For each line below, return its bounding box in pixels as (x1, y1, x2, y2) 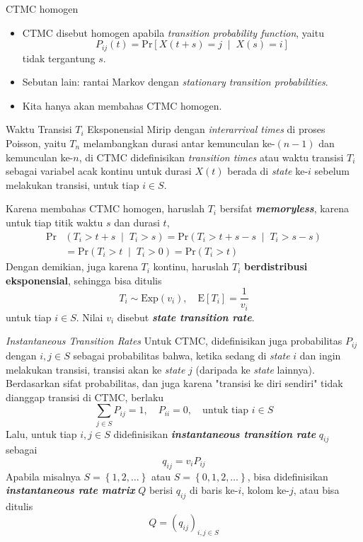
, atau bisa (293, 483, 340, 497)
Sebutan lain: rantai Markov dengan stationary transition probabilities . (22, 74, 328, 89)
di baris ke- (189, 483, 238, 497)
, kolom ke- (241, 483, 289, 497)
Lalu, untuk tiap (6, 426, 77, 441)
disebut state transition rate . (117, 309, 255, 324)
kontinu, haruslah (153, 259, 229, 274)
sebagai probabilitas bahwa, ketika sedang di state (73, 347, 290, 362)
